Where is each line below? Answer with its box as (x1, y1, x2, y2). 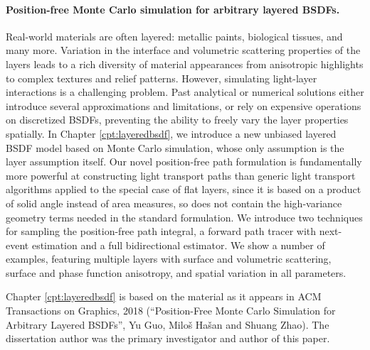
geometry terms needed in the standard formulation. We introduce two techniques (6, 209, 363, 224)
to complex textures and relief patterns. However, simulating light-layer (6, 70, 317, 85)
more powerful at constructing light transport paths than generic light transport (6, 168, 356, 182)
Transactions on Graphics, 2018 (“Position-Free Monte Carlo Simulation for (6, 303, 336, 318)
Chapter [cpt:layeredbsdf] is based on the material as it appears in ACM (6, 289, 322, 304)
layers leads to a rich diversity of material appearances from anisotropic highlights (6, 56, 364, 71)
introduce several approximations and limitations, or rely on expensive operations (6, 98, 361, 113)
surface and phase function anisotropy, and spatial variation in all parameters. (6, 265, 347, 280)
